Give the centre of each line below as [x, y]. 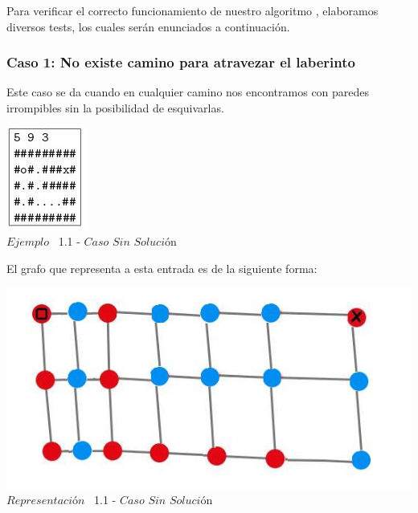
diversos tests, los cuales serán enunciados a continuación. [148, 26]
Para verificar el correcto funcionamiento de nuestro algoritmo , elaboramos [193, 10]
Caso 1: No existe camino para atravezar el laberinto [181, 62]
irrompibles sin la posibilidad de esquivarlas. [115, 108]
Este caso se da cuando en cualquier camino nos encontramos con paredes [188, 92]
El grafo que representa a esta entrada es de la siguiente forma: [162, 268]
